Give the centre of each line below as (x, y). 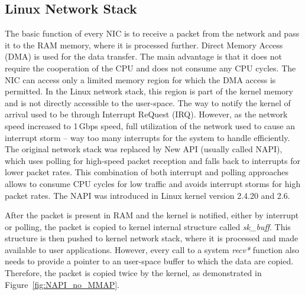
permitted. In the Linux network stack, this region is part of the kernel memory (149, 91)
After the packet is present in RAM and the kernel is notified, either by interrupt (152, 215)
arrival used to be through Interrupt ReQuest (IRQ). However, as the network (146, 114)
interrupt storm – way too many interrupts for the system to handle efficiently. (147, 137)
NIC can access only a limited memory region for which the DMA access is (140, 79)
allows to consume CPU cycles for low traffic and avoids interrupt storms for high (153, 183)
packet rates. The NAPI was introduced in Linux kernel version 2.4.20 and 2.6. (147, 195)
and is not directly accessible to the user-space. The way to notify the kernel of (148, 102)
